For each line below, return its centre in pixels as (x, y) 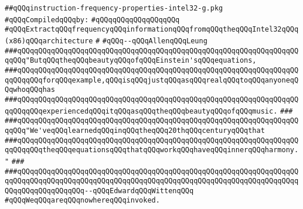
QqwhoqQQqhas (30, 90)
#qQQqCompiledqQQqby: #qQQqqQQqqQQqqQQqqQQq (92, 20)
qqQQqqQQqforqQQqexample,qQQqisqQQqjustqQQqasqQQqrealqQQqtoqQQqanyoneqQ (152, 80)
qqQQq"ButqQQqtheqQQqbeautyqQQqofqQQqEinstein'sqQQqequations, (131, 61)
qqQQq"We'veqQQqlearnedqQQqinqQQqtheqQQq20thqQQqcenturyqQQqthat (135, 130)
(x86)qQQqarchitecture (49, 41)
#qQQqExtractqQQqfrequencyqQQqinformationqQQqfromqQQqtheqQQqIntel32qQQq (152, 30)
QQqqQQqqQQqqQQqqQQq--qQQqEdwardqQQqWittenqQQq (99, 191)
